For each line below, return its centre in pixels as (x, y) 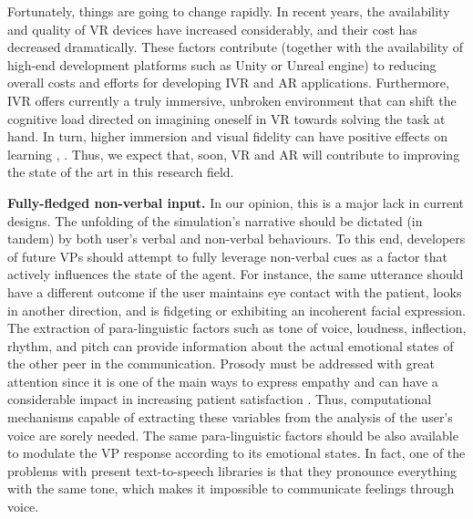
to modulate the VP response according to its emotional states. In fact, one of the (236, 453)
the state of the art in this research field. (121, 172)
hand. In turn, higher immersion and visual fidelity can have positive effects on (228, 136)
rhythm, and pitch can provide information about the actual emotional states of (231, 345)
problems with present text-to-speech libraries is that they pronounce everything (232, 470)
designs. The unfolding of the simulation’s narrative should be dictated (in (215, 220)
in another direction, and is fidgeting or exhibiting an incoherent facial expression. (236, 310)
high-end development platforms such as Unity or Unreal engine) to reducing (222, 64)
